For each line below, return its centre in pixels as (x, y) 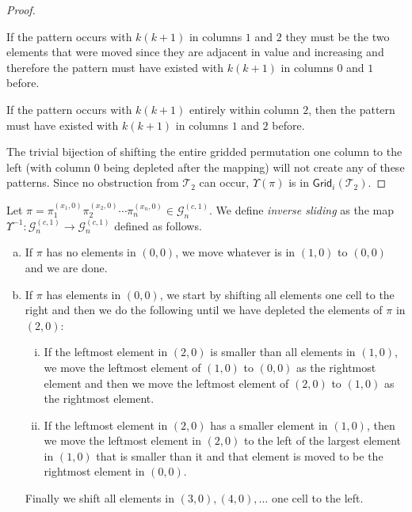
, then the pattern (352, 109)
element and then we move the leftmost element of (166, 383)
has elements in (84, 294)
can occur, (224, 182)
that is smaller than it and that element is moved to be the (240, 455)
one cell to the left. (317, 498)
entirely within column (244, 109)
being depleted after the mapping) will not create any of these (254, 167)
